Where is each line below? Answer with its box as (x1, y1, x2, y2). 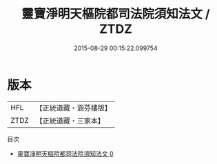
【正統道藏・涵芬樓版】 (35, 103, 112, 113)
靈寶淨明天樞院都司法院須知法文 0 (17, 149, 114, 158)
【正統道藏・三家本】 (35, 116, 105, 126)
